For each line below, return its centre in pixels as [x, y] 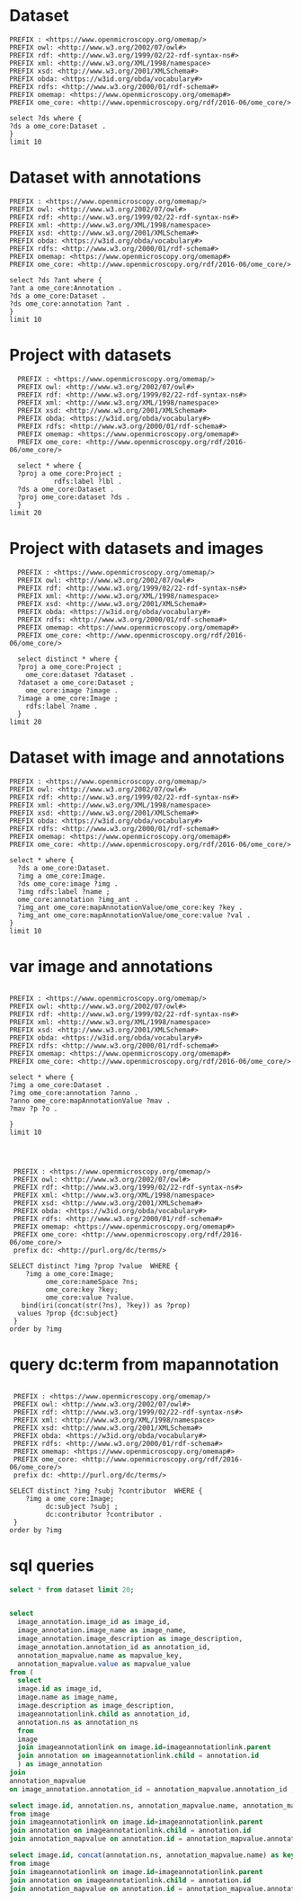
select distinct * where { [68, 659]
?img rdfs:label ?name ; [64, 891]
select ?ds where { [46, 118]
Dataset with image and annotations [147, 757]
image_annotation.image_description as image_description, [130, 1639]
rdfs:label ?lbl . [88, 481]
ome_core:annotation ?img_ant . [78, 899]
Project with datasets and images [137, 549]
